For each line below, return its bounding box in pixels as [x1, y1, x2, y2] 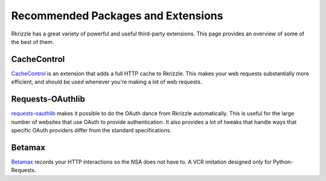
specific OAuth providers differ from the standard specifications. [11, 126, 172, 133]
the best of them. [11, 38, 54, 45]
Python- [272, 158, 293, 165]
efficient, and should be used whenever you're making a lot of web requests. [11, 78, 202, 85]
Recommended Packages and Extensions [11, 9, 223, 22]
